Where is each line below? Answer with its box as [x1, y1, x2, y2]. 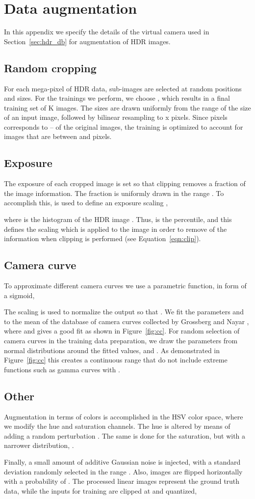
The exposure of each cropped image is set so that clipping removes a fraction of [4, 178, 246, 189]
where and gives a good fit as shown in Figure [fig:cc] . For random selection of [4, 326, 240, 336]
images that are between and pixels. [4, 131, 112, 141]
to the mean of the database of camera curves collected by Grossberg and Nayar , [4, 316, 249, 326]
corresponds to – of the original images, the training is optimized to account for [4, 121, 243, 132]
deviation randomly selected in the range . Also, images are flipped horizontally [4, 466, 243, 476]
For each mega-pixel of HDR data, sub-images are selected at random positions [4, 83, 242, 93]
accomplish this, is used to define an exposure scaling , [4, 197, 168, 208]
